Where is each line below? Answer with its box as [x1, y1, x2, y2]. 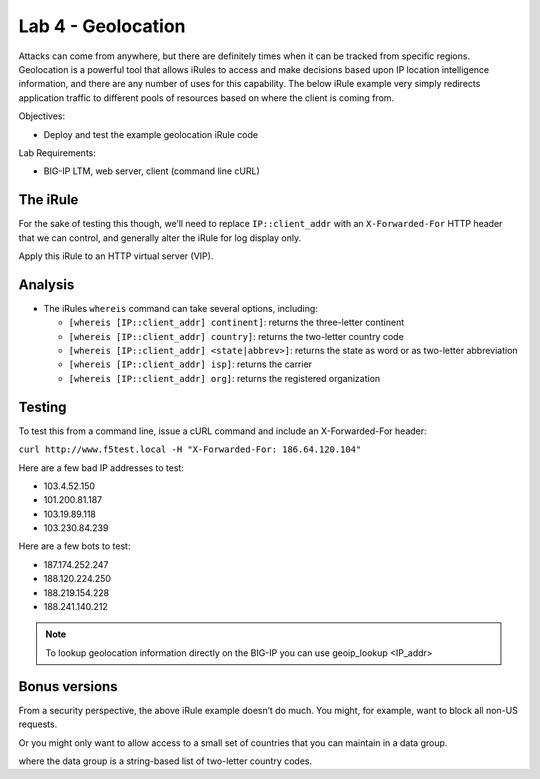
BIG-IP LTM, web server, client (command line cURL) [43, 165, 260, 177]
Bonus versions [18, 678, 119, 695]
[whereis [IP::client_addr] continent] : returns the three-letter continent [68, 316, 405, 329]
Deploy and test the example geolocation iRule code [43, 128, 259, 140]
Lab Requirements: [18, 146, 97, 159]
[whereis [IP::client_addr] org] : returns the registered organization [68, 372, 381, 384]
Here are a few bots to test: [18, 540, 131, 552]
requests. [18, 718, 58, 730]
